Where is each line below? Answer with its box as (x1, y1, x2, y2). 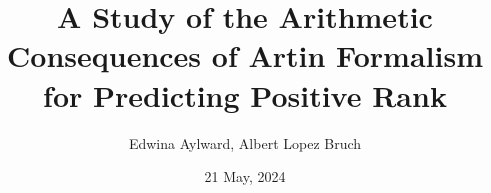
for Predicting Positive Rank (43, 74, 447, 115)
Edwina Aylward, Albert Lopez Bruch (128, 132, 362, 153)
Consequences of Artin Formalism (7, 35, 483, 76)
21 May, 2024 (204, 166, 286, 187)
